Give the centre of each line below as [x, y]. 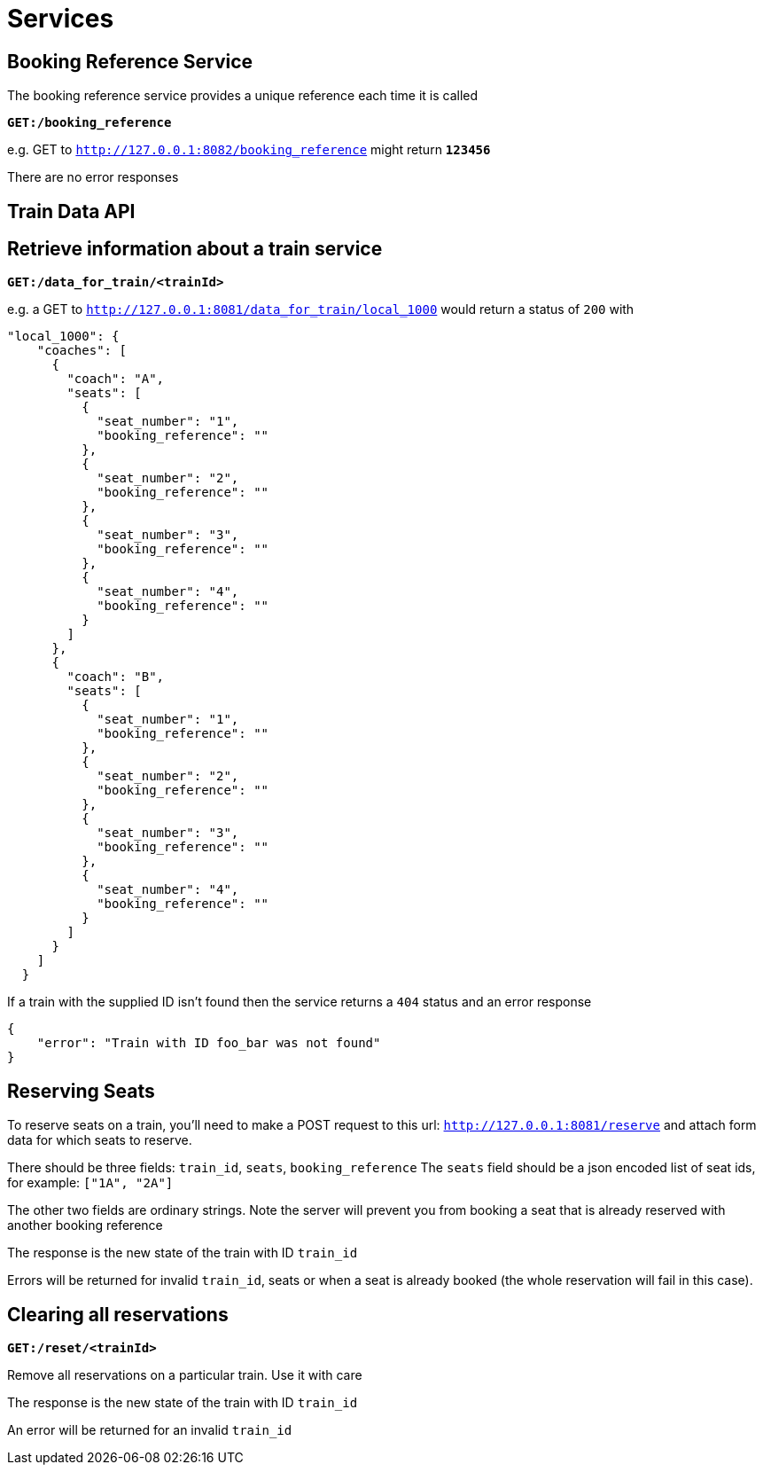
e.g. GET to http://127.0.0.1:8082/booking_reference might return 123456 [249, 150]
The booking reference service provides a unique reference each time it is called [243, 96]
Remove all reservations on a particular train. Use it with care [185, 1375]
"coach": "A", [116, 379]
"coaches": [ [82, 351]
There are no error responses [93, 177]
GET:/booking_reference [90, 123]
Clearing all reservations [118, 1314]
